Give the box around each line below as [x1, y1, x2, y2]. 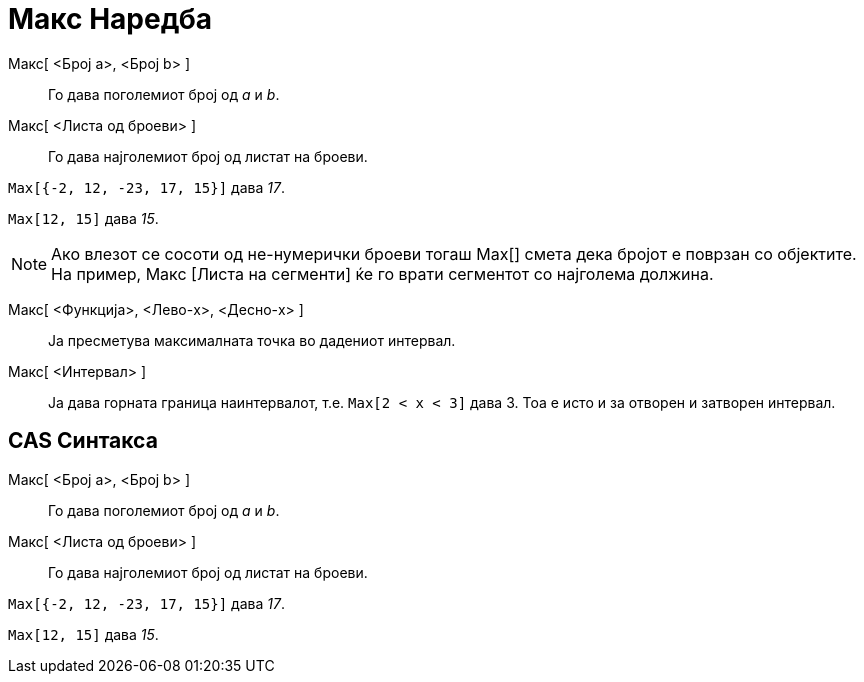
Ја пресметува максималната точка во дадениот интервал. [48, 331, 456, 349]
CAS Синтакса [8, 428, 158, 454]
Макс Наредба [8, 2, 212, 36]
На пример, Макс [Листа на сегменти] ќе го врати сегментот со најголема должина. [51, 263, 714, 284]
